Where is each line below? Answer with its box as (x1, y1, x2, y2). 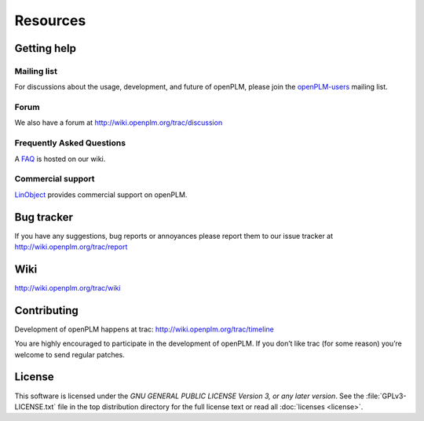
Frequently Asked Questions (14, 137, 126, 148)
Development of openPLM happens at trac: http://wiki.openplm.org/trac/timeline (14, 324, 274, 334)
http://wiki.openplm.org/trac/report (14, 242, 128, 251)
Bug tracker (14, 210, 74, 224)
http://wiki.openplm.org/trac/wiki (14, 283, 121, 292)
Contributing (14, 303, 79, 317)
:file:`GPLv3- (365, 391, 407, 401)
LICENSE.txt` (14, 401, 57, 412)
